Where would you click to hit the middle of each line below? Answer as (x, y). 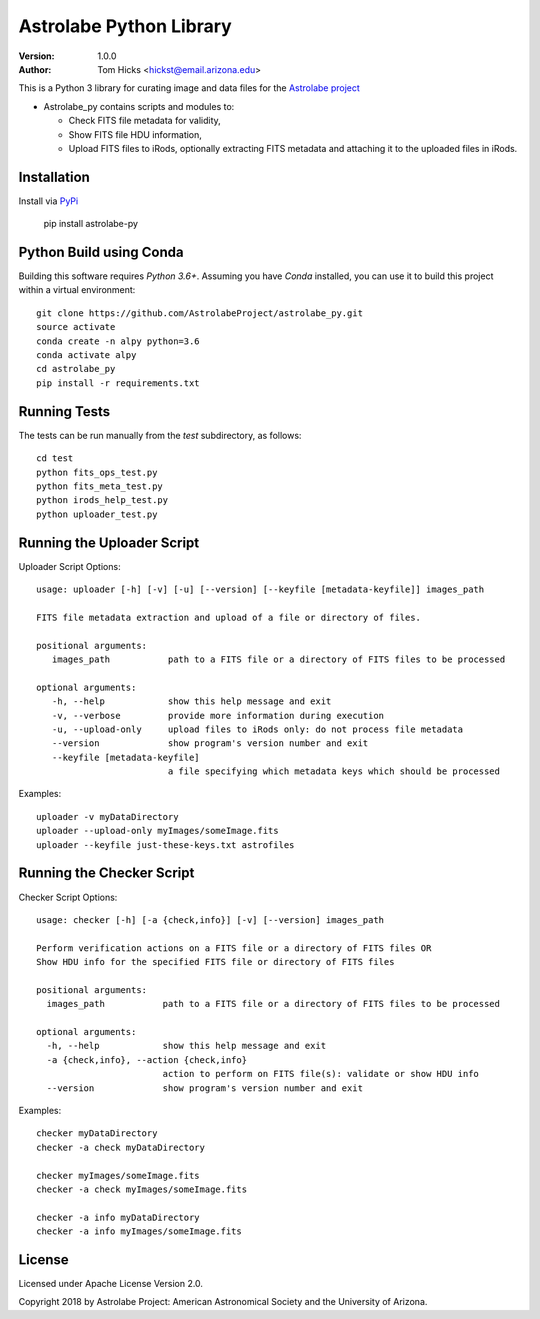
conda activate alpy (86, 355)
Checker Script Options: (68, 897)
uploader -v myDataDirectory (107, 816)
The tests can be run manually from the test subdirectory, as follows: (160, 435)
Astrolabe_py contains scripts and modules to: (139, 106)
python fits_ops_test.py (97, 472)
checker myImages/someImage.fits (118, 1175)
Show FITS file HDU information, (135, 134)
